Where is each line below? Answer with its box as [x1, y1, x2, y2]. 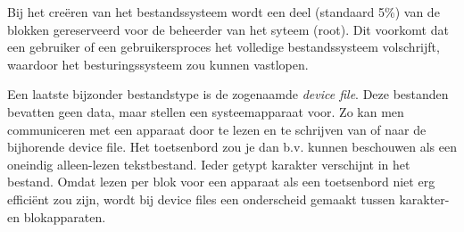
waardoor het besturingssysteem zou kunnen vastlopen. [7, 54, 309, 73]
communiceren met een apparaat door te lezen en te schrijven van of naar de [7, 120, 427, 138]
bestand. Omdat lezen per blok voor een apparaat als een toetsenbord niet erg [7, 172, 435, 191]
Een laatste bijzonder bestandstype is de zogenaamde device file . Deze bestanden [7, 85, 449, 104]
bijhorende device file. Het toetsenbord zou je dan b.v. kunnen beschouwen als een [7, 137, 457, 156]
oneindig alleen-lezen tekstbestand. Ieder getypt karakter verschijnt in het [7, 154, 410, 173]
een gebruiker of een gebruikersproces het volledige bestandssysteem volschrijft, [7, 37, 440, 56]
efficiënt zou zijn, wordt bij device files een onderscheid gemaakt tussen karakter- [7, 189, 450, 208]
